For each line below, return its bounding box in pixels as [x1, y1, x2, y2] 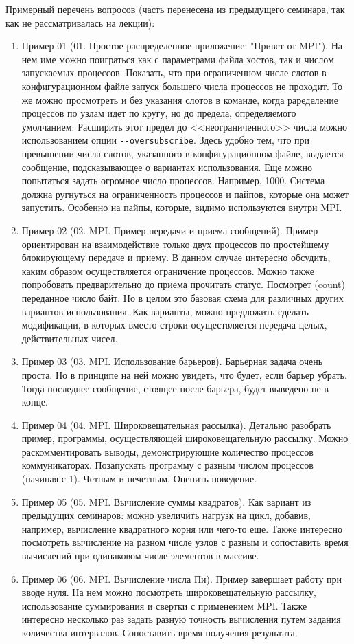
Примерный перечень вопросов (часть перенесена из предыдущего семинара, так [5, 2, 345, 16]
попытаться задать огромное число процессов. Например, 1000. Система [21, 173, 325, 188]
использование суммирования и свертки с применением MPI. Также [21, 598, 307, 612]
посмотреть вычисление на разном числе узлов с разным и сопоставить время [21, 535, 349, 549]
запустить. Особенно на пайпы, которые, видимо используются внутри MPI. [21, 200, 342, 214]
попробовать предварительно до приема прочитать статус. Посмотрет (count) [21, 277, 345, 291]
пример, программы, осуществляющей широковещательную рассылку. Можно [21, 431, 349, 445]
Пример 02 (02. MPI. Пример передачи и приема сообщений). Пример [21, 223, 318, 237]
